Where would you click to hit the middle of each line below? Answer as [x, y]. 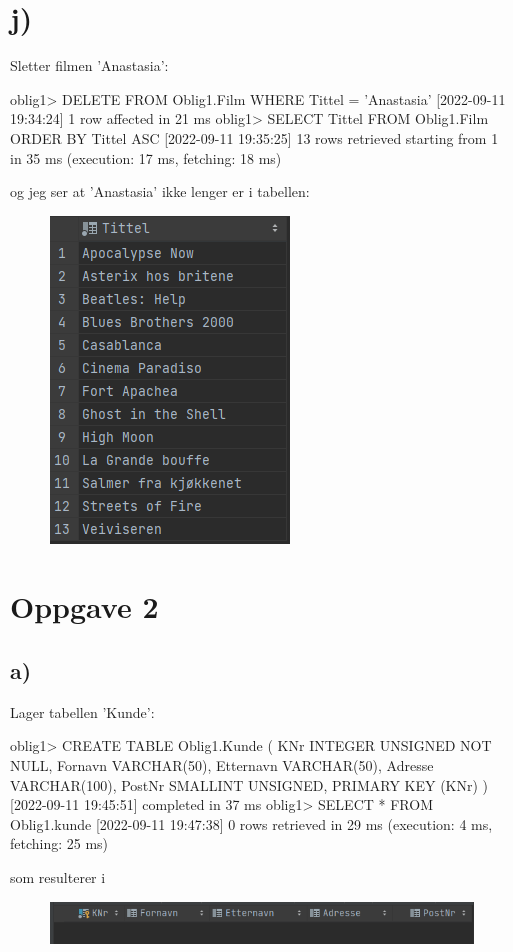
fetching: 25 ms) [59, 843]
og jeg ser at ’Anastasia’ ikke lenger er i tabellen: [160, 191]
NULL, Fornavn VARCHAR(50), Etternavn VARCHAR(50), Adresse [222, 765]
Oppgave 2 [84, 606]
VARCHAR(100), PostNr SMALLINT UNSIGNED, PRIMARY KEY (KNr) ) [249, 784]
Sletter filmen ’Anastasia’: [89, 65]
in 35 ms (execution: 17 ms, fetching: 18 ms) [146, 157]
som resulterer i [58, 877]
